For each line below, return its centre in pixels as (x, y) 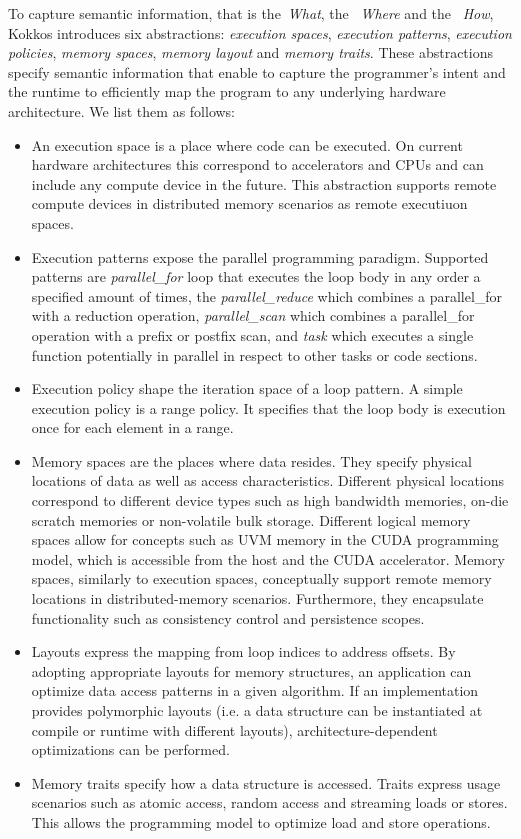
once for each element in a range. (132, 427)
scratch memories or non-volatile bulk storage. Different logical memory (251, 519)
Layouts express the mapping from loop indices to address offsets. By (243, 651)
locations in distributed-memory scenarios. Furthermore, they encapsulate (257, 598)
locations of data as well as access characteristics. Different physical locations (268, 480)
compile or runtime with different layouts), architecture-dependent (234, 729)
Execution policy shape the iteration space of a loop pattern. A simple (247, 388)
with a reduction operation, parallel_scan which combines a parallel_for (253, 315)
